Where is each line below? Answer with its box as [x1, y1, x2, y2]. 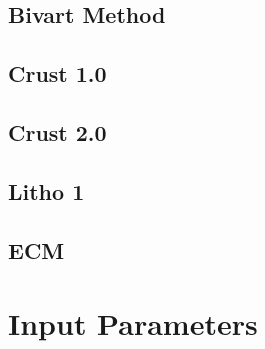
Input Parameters [8, 303, 258, 344]
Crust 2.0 [8, 116, 107, 147]
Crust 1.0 [8, 58, 107, 89]
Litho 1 [8, 175, 85, 206]
